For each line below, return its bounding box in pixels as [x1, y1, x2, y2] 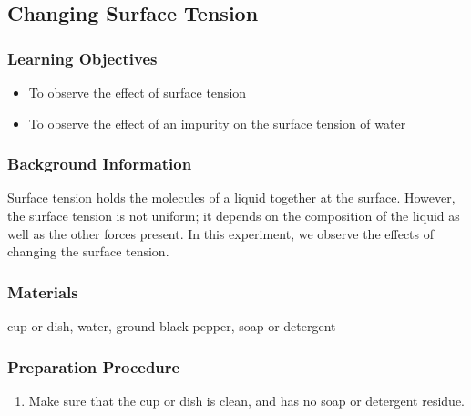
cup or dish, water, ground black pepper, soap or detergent [7, 317, 336, 335]
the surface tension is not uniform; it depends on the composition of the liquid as [7, 206, 460, 224]
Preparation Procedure [7, 355, 180, 378]
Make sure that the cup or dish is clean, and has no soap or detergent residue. [28, 390, 465, 410]
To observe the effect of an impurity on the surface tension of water [28, 113, 406, 132]
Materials [7, 280, 78, 303]
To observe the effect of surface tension [28, 83, 247, 101]
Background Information [7, 152, 192, 175]
